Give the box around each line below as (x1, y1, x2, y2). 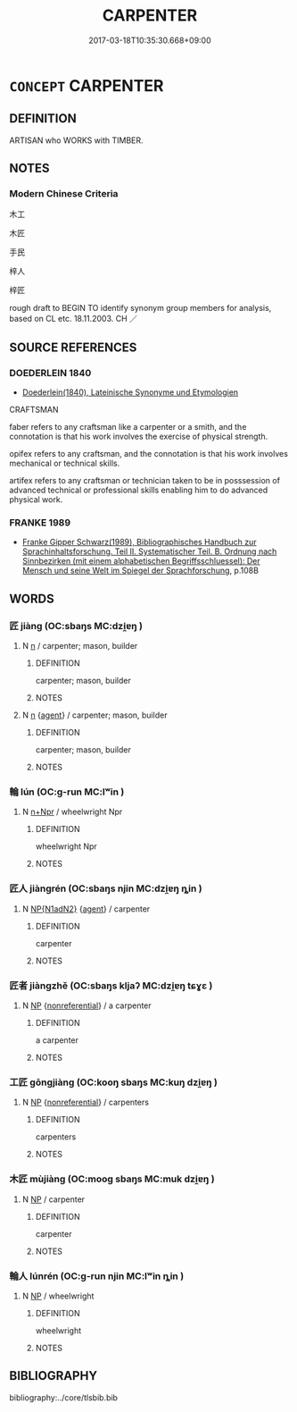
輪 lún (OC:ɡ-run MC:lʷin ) (9, 786, 125, 798)
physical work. (9, 494, 63, 505)
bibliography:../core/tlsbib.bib (9, 1391, 119, 1403)
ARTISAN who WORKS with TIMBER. (9, 135, 144, 146)
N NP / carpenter (21, 1194, 86, 1205)
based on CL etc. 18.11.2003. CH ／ (9, 314, 138, 324)
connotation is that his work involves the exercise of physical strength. (9, 431, 268, 442)
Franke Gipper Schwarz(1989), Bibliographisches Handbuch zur (21, 537, 257, 548)
